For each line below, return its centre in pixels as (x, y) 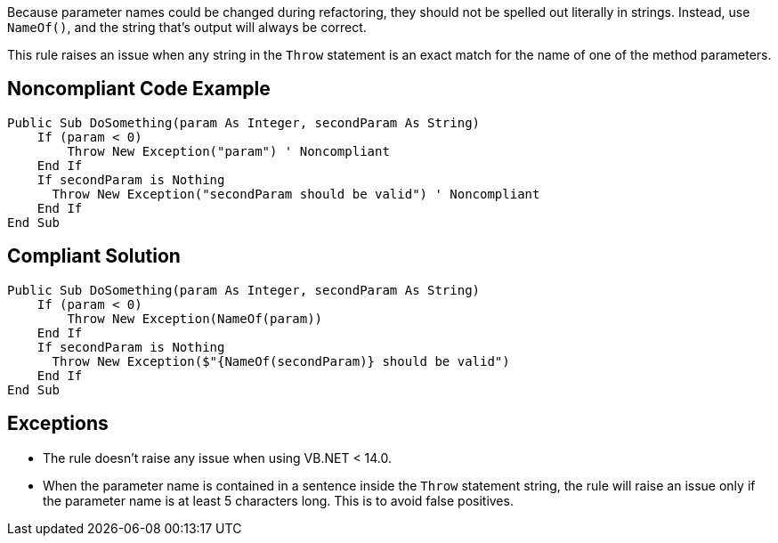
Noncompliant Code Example (139, 89)
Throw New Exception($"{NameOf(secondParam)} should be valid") (281, 361)
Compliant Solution (94, 256)
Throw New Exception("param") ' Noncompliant (228, 151)
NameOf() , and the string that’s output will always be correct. (187, 27)
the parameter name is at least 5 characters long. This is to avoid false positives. (278, 500)
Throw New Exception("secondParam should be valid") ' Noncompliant (296, 194)
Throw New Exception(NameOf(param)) (195, 318)
